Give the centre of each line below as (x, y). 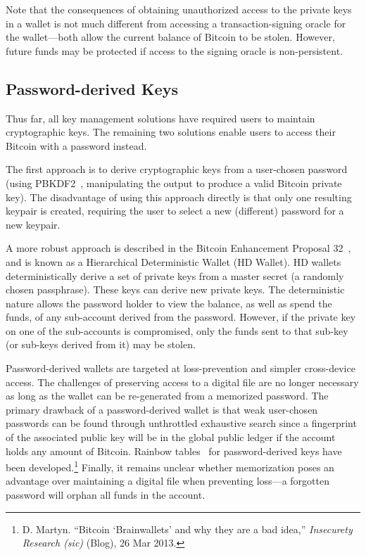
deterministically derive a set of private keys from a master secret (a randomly (175, 275)
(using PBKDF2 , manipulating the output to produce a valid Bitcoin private (174, 183)
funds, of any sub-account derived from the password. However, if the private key (181, 317)
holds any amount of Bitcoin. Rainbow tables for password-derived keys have (174, 451)
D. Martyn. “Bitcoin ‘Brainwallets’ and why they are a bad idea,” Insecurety (187, 529)
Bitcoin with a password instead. (76, 145)
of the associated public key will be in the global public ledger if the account (171, 437)
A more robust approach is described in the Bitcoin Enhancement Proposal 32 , (178, 248)
